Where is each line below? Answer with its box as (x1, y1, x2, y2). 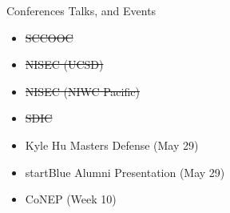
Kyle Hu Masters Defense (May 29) (25, 136, 199, 153)
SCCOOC (25, 29, 73, 46)
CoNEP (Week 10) (25, 191, 117, 207)
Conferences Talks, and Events (6, 2, 157, 18)
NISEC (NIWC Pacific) (25, 82, 140, 99)
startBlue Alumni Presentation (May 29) (25, 163, 225, 180)
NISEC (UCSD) (25, 56, 104, 73)
